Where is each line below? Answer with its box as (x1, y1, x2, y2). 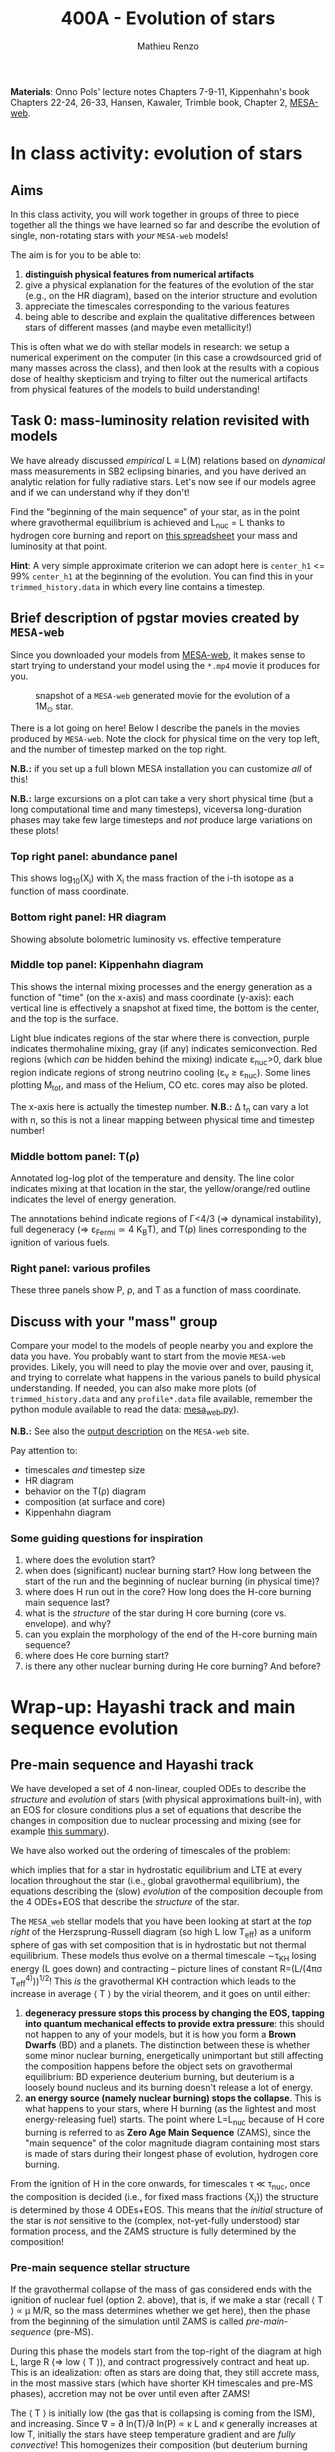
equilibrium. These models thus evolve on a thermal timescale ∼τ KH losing (10, 1950, 317, 1964)
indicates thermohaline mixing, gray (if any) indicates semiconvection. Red (10, 1042, 318, 1054)
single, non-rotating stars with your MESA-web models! (10, 229, 229, 241)
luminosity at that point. (10, 540, 108, 552)
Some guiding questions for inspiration (10, 1531, 204, 1545)
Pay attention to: (10, 1445, 78, 1457)
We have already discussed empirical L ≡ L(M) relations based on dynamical (10, 454, 326, 466)
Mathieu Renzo (136, 40, 200, 52)
